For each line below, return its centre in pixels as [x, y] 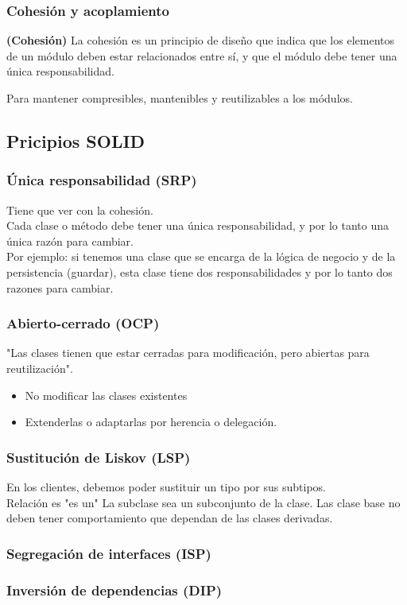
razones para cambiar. [60, 287]
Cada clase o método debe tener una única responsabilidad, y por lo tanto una [198, 225]
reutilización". [40, 368]
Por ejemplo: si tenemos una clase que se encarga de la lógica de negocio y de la [201, 256]
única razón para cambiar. [70, 240]
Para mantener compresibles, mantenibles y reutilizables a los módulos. [180, 98]
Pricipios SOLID [76, 140]
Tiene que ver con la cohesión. [80, 209]
